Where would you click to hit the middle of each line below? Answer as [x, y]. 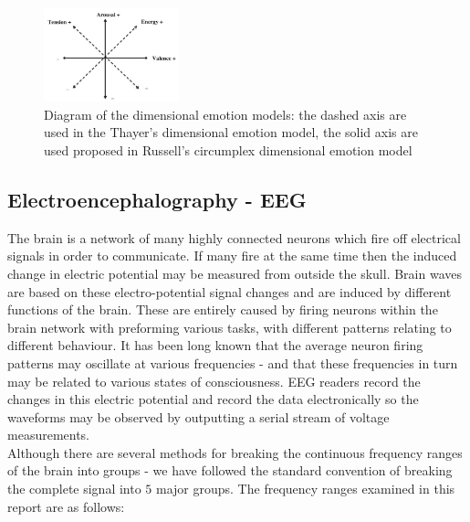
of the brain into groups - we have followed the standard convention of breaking [230, 470]
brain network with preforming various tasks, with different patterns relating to [230, 327]
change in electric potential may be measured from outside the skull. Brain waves [235, 273]
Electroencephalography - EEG [157, 199]
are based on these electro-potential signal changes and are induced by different [230, 291]
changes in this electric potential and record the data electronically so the [213, 399]
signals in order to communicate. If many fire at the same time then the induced [232, 256]
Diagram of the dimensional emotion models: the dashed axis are [225, 114]
